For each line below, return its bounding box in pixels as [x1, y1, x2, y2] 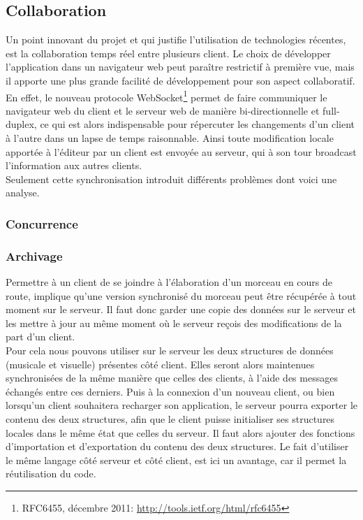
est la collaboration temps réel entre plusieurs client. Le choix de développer [6, 45, 331, 60]
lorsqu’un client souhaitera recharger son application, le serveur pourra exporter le [6, 398, 357, 412]
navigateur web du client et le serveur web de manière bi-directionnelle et [6, 103, 320, 117]
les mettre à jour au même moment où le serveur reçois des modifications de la [6, 315, 342, 330]
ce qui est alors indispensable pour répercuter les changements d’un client [40, 117, 355, 131]
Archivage [6, 247, 63, 264]
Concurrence [6, 215, 78, 232]
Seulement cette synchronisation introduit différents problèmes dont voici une [6, 171, 337, 186]
